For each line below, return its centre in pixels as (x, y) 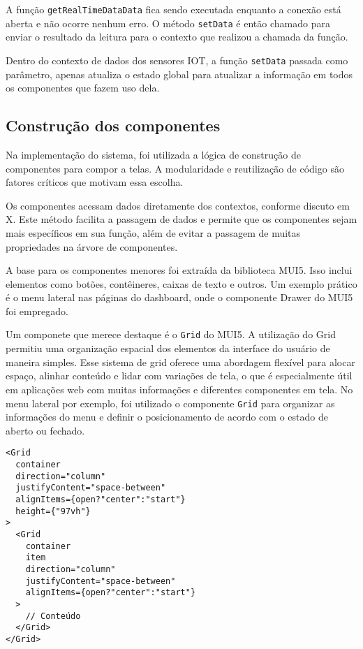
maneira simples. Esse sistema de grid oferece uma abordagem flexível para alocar (180, 362)
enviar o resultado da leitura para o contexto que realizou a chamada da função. (177, 37)
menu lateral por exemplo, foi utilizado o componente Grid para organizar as (170, 403)
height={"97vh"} (53, 511)
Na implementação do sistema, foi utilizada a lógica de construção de (153, 154)
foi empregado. (37, 311)
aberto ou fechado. (45, 430)
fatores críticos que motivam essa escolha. (95, 182)
